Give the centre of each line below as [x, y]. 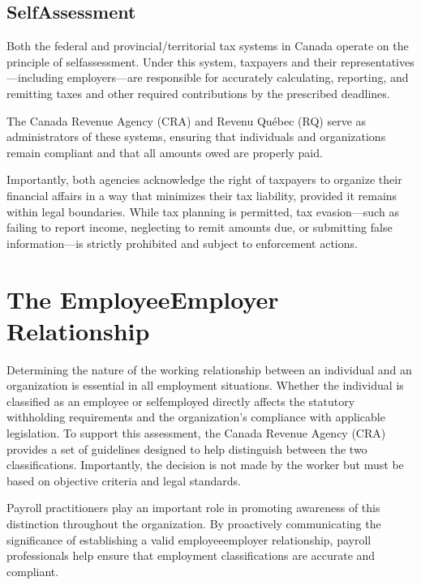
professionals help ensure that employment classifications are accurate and [191, 555]
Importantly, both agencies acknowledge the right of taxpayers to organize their [204, 179]
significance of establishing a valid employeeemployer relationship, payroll [189, 539]
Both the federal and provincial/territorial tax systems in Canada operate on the [208, 46]
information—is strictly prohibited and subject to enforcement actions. [182, 243]
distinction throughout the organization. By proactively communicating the [194, 523]
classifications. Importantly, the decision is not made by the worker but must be [205, 465]
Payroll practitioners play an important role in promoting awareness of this [193, 508]
